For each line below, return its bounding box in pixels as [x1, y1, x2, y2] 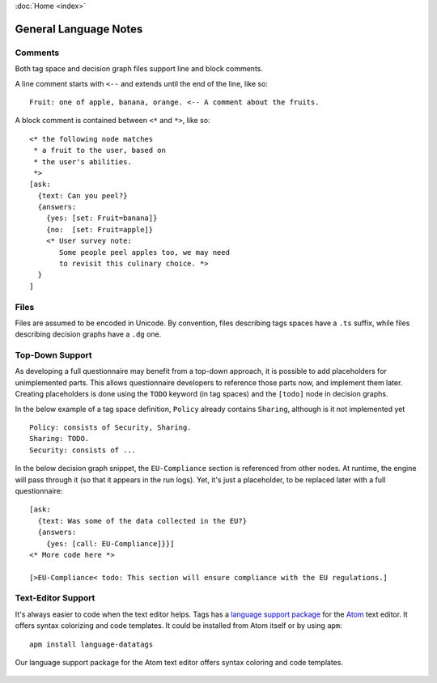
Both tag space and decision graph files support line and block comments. [15, 64, 263, 74]
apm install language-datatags [29, 639, 154, 649]
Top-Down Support [15, 350, 92, 361]
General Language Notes [15, 22, 143, 36]
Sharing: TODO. [29, 434, 90, 443]
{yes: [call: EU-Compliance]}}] [45, 539, 175, 548]
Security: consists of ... [29, 445, 137, 455]
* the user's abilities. [33, 157, 133, 166]
